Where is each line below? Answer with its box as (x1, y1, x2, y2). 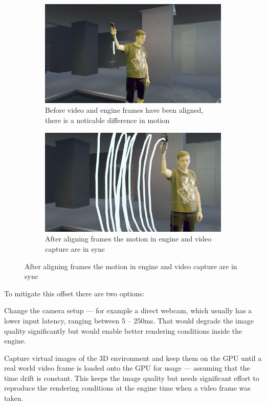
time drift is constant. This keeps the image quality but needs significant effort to (4, 372, 259, 383)
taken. (4, 393, 24, 403)
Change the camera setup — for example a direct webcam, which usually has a (4, 305, 252, 316)
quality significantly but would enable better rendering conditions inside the (4, 325, 242, 336)
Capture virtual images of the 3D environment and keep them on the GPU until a (4, 352, 262, 363)
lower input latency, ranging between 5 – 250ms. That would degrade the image (4, 315, 254, 326)
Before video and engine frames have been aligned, (45, 105, 204, 115)
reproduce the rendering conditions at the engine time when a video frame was (4, 382, 251, 393)
